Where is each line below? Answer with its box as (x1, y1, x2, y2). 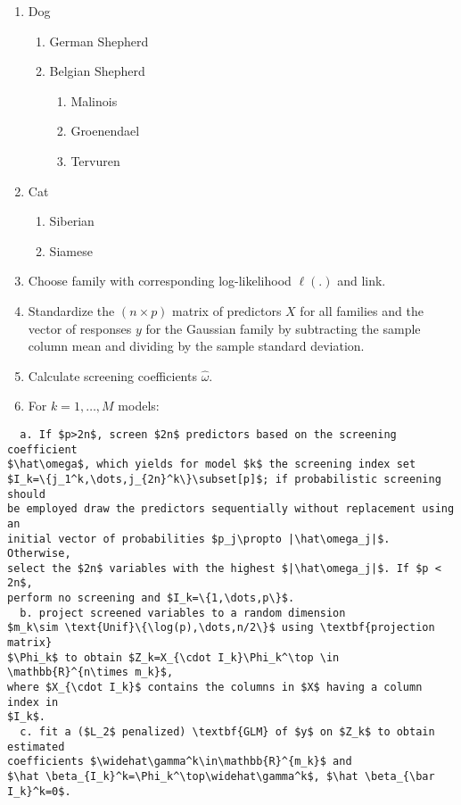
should (7, 487, 45, 501)
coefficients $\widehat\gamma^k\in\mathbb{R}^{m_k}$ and (7, 755, 352, 768)
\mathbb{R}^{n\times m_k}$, (7, 666, 174, 679)
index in (7, 695, 59, 709)
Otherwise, (7, 547, 71, 560)
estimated (7, 740, 65, 753)
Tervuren (70, 151, 120, 170)
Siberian (49, 212, 95, 230)
